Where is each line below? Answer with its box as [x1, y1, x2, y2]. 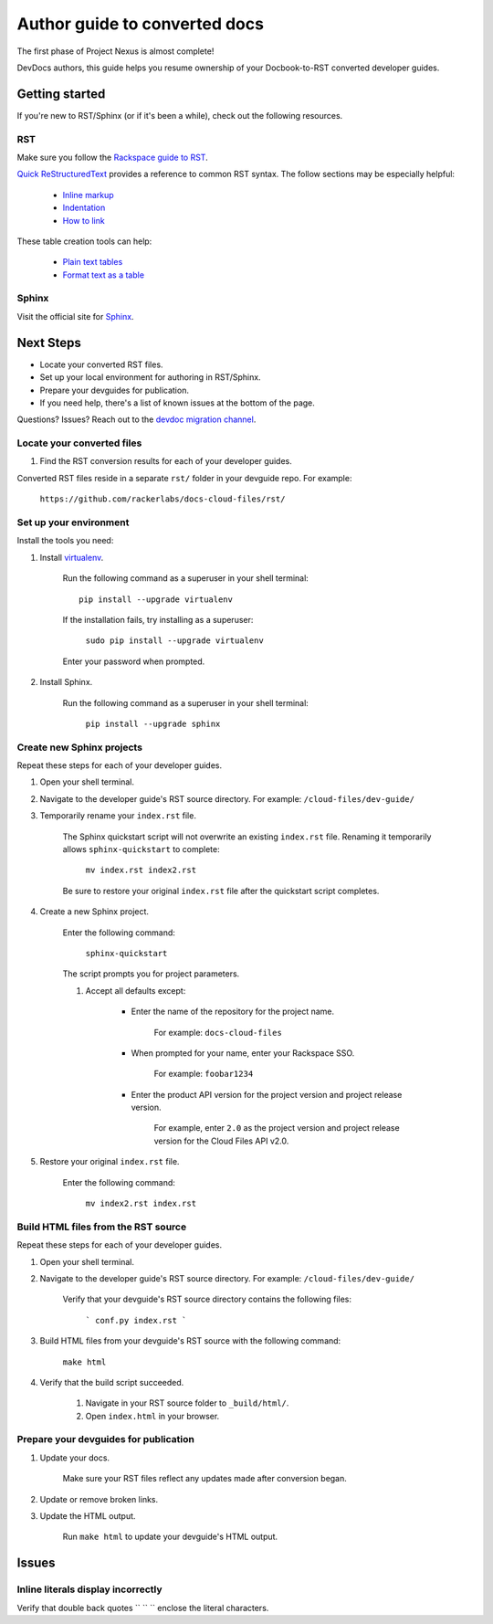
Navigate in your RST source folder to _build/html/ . [85, 1397, 289, 1408]
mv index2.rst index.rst [85, 1198, 196, 1209]
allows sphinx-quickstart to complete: [62, 844, 221, 854]
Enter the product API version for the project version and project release [131, 1089, 403, 1100]
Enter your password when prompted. [62, 656, 205, 667]
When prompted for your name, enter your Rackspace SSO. [131, 1047, 355, 1059]
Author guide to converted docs [16, 14, 265, 34]
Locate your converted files [16, 437, 142, 449]
